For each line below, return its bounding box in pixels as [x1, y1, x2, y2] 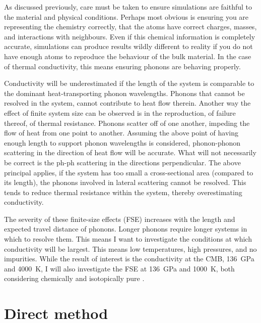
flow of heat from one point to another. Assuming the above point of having [4, 127, 238, 138]
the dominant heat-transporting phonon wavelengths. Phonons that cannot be [4, 87, 245, 98]
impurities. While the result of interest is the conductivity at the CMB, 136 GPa [4, 253, 254, 264]
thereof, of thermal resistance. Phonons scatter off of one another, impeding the [4, 117, 250, 128]
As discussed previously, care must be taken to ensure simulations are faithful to [4, 2, 252, 12]
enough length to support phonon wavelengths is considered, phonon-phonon [4, 137, 241, 148]
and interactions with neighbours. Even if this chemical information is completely [4, 31, 255, 41]
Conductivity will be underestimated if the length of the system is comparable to [4, 78, 254, 88]
